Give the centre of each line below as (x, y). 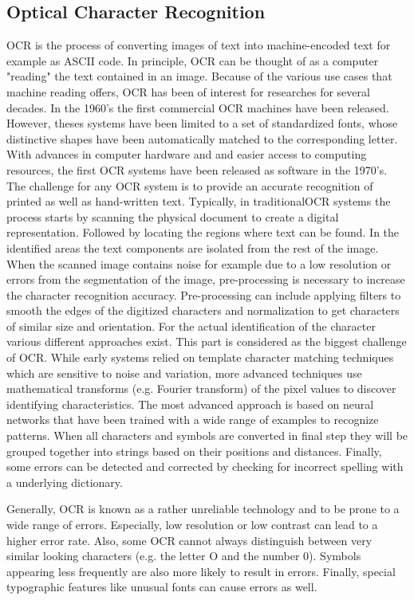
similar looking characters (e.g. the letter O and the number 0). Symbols (184, 556)
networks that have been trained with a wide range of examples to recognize (193, 420)
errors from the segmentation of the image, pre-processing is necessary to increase (206, 279)
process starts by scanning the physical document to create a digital (173, 216)
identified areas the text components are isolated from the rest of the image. (193, 247)
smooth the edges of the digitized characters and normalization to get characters (203, 310)
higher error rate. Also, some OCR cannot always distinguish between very (189, 540)
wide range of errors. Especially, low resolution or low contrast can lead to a (192, 525)
